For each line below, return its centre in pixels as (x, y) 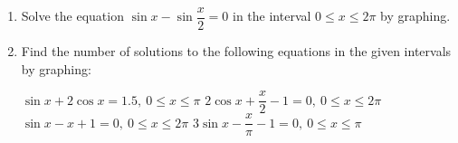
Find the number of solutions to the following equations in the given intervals (236, 51)
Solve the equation (72, 16)
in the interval (272, 16)
